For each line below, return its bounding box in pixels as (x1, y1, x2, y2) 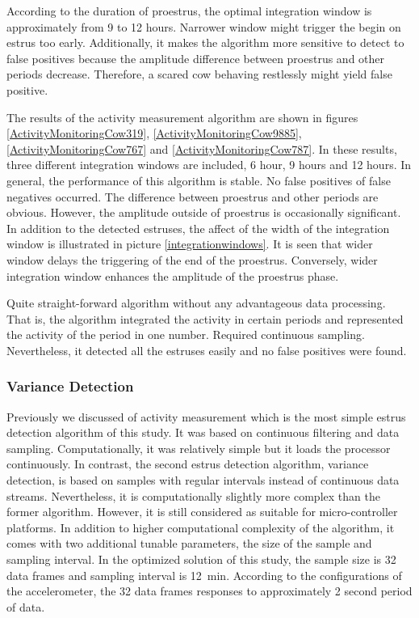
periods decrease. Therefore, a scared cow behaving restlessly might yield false (6, 66, 392, 83)
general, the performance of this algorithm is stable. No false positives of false (6, 171, 391, 188)
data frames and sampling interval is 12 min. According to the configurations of (6, 566, 402, 583)
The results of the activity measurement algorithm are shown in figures (6, 108, 358, 125)
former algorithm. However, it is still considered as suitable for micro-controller (6, 503, 398, 520)
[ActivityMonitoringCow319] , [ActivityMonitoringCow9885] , (6, 125, 302, 142)
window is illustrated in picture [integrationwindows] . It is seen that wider (6, 235, 373, 252)
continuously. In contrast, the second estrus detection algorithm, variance (6, 455, 369, 472)
